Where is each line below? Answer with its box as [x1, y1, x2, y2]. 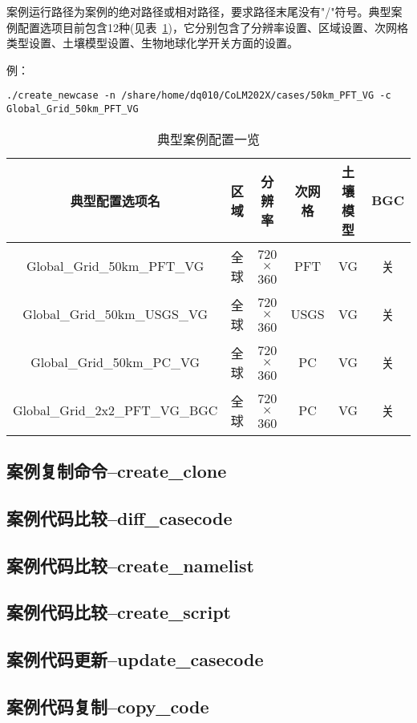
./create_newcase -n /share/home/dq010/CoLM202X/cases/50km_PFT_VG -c [6, 90, 391, 102]
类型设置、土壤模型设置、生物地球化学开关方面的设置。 [6, 34, 298, 51]
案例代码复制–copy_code [6, 693, 209, 718]
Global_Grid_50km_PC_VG [30, 353, 200, 372]
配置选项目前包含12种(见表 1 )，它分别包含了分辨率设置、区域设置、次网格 [17, 18, 408, 35]
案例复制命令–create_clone [6, 458, 227, 483]
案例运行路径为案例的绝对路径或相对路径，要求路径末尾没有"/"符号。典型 [6, 3, 391, 19]
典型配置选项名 [70, 191, 160, 210]
